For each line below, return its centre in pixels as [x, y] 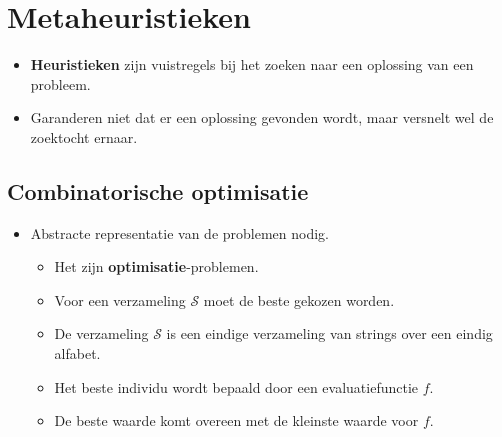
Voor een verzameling [120, 299]
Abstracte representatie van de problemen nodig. [179, 232]
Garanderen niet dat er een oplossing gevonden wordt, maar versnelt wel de [262, 117]
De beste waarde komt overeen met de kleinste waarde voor [236, 420]
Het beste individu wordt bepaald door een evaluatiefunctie [236, 386]
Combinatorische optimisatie [158, 190]
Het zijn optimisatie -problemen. [156, 266]
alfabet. [77, 353]
